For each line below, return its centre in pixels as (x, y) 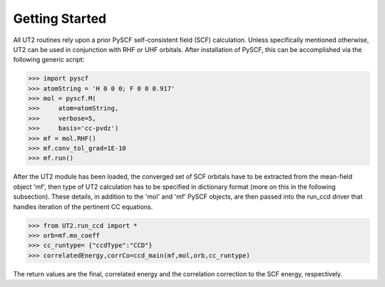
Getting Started (60, 19)
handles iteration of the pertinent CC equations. (83, 207)
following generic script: (49, 60)
